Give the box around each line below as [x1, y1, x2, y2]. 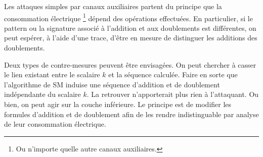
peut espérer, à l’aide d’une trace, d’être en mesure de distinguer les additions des [4, 32, 257, 43]
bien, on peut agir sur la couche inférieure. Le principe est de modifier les [4, 99, 232, 109]
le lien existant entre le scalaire [4, 69, 100, 80]
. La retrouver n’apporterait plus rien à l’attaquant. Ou [86, 89, 259, 99]
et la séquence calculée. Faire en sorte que [108, 69, 238, 80]
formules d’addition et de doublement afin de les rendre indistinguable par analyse [4, 109, 259, 119]
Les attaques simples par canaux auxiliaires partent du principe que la [4, 1, 222, 11]
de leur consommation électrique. [4, 119, 106, 129]
